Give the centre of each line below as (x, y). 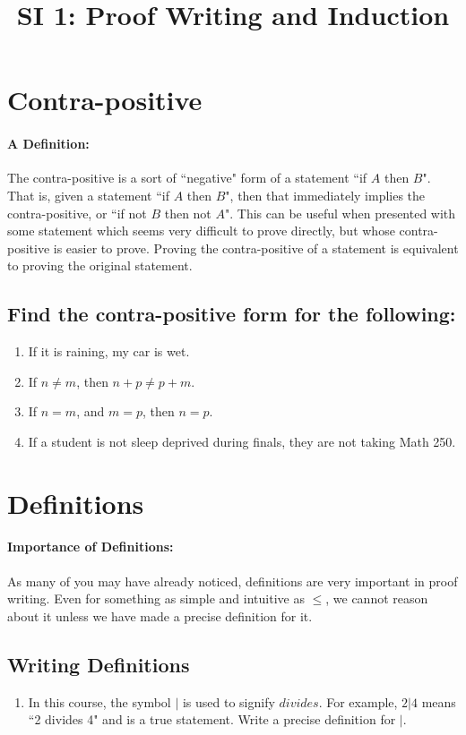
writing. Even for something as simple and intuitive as (156, 598)
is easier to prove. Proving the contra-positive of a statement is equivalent (256, 248)
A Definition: (48, 144)
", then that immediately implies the (325, 195)
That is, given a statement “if (88, 195)
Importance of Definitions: (91, 547)
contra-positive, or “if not (77, 213)
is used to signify (229, 701)
